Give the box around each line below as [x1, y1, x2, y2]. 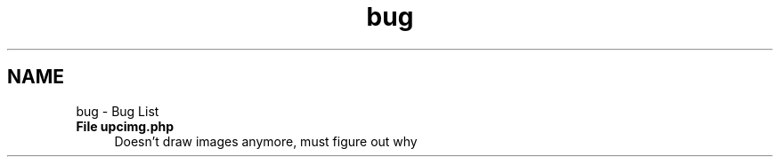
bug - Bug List [76, 103, 159, 119]
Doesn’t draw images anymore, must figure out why [114, 133, 418, 149]
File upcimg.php [76, 118, 175, 134]
